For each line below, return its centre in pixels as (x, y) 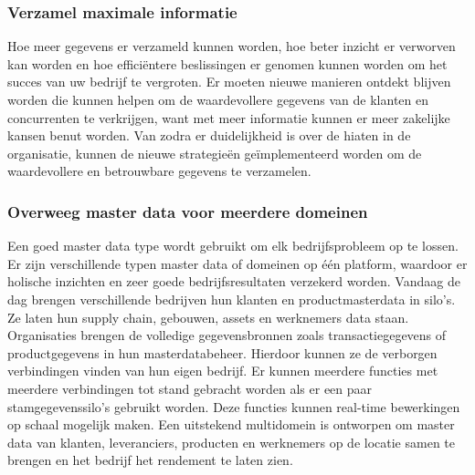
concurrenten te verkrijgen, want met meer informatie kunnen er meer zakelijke (229, 117)
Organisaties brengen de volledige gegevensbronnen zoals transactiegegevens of (227, 335)
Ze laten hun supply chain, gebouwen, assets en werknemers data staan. (208, 317)
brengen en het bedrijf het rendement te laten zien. (150, 460)
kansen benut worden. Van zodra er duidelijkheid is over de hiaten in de (209, 135)
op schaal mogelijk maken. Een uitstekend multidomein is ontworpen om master (231, 424)
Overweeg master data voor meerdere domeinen (188, 211)
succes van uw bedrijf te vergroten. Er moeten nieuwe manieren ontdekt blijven (229, 82)
